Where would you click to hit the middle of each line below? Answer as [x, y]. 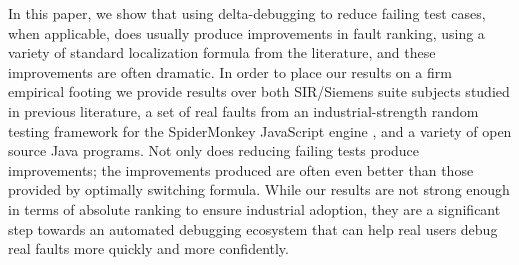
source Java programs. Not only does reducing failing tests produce [214, 150]
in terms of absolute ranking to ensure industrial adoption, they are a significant [254, 208]
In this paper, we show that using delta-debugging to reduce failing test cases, [247, 13]
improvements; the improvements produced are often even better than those [241, 169]
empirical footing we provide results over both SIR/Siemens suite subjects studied [259, 91]
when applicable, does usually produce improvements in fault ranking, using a [246, 32]
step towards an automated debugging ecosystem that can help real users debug [253, 228]
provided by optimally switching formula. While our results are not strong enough [259, 189]
